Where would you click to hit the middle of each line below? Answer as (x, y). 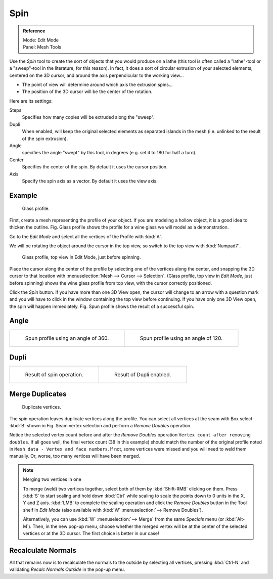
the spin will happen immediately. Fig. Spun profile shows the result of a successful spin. (102, 306)
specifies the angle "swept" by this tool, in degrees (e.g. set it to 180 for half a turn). (109, 153)
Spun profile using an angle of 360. (67, 338)
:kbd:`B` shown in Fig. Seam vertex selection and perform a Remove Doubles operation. (100, 425)
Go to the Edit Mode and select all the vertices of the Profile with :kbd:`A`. (86, 236)
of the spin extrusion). (45, 139)
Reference (34, 31)
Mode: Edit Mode (41, 40)
